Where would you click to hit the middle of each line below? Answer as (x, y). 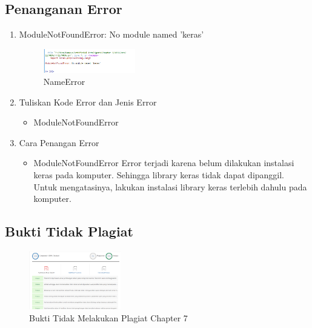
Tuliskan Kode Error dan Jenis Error (88, 102)
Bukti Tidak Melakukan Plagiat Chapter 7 (108, 317)
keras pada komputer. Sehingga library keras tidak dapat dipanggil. (159, 175)
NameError (64, 82)
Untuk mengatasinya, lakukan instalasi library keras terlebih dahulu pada (170, 186)
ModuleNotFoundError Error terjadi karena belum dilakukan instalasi (164, 163)
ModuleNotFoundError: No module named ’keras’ (111, 34)
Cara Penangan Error (59, 142)
